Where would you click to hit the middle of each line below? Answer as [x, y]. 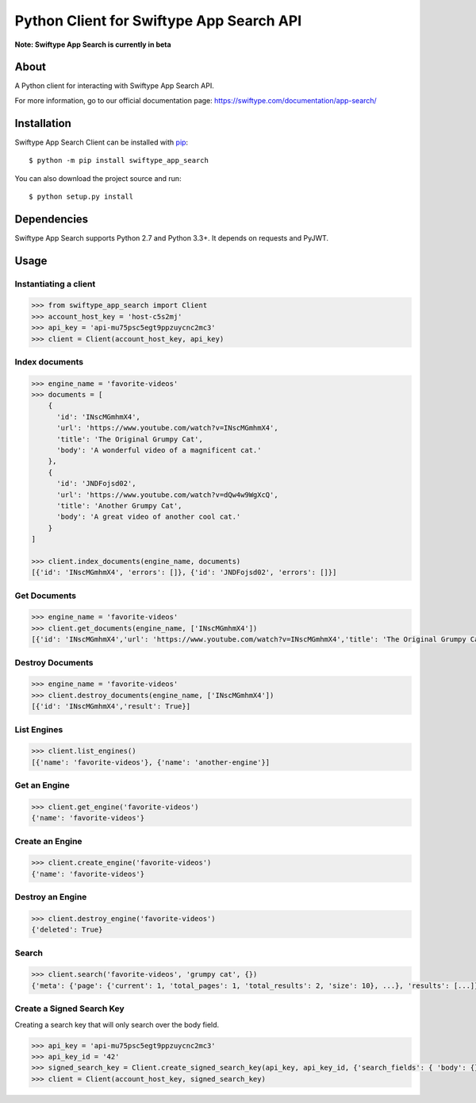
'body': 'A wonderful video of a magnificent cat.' [159, 450]
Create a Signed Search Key [69, 1009]
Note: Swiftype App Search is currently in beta [93, 44]
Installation [43, 123]
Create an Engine [48, 841]
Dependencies [52, 219]
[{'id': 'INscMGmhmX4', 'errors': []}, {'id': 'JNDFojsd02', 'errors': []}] [184, 573]
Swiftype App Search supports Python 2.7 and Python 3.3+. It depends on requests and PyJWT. [172, 237]
